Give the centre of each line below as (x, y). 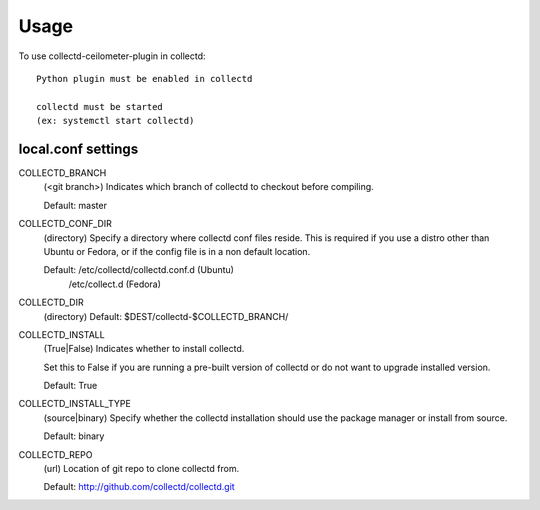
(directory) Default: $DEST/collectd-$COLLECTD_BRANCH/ (166, 316)
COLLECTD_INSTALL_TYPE (75, 404)
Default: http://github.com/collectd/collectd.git (139, 487)
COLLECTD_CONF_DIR (65, 224)
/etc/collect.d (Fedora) (115, 284)
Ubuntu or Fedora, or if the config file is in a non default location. (177, 251)
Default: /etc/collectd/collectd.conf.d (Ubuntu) (139, 270)
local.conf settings (78, 148)
